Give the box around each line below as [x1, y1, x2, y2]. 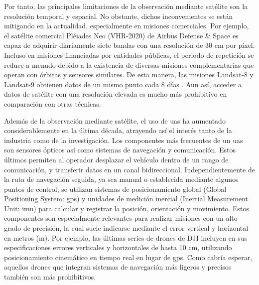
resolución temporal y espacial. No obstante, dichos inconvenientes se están [4, 10, 233, 21]
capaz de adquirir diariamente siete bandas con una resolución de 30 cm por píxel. [4, 40, 255, 50]
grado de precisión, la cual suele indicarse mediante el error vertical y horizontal [4, 223, 249, 233]
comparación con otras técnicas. [4, 98, 101, 109]
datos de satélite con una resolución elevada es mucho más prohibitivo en [4, 89, 227, 99]
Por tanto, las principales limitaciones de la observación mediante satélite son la [4, 1, 248, 11]
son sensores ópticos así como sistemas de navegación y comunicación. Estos [4, 144, 236, 155]
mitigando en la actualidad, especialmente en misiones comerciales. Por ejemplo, [4, 20, 249, 31]
